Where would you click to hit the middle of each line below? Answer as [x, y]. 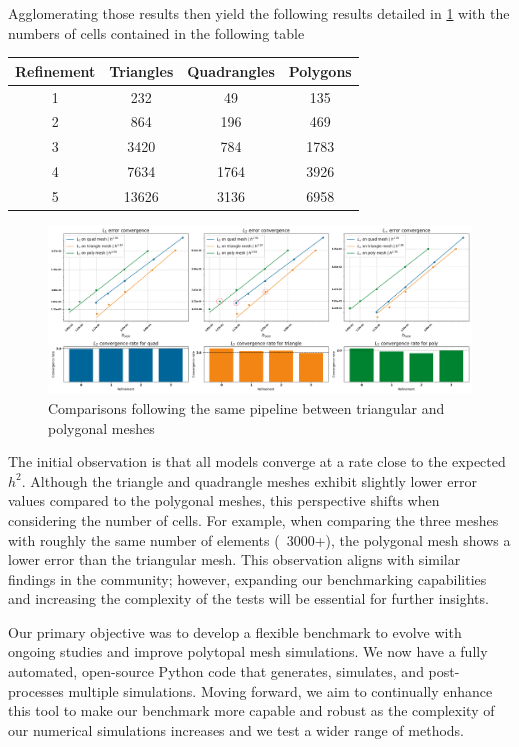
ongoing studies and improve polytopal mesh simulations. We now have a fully [248, 651]
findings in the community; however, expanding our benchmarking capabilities [247, 578]
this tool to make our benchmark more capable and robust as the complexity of [251, 710]
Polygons [320, 70]
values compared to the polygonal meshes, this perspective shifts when [224, 500]
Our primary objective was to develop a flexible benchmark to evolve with [235, 631]
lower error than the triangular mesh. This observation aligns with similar [234, 559]
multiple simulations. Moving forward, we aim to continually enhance [280, 690]
